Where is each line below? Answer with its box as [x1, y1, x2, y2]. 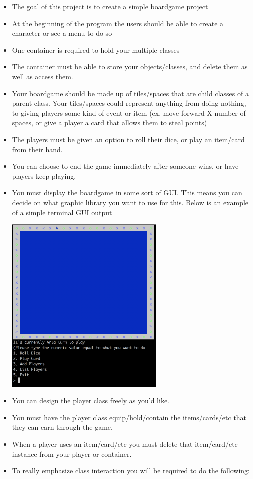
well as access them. [12, 71, 73, 81]
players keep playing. [12, 170, 76, 181]
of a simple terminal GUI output [12, 207, 112, 217]
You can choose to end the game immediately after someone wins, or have [12, 161, 239, 171]
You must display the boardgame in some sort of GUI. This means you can [12, 187, 242, 198]
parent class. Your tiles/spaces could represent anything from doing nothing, [12, 98, 246, 108]
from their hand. [12, 144, 63, 154]
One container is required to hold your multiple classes [12, 44, 180, 55]
